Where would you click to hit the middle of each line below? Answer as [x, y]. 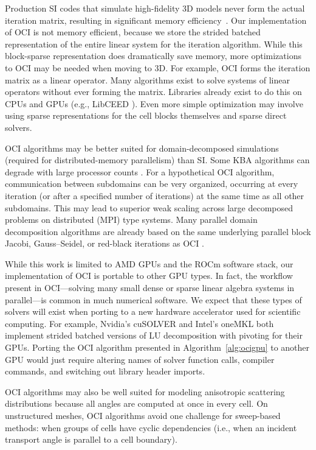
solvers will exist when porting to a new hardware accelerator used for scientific [153, 311]
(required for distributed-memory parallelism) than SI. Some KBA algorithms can [157, 160]
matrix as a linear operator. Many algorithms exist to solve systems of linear [147, 79]
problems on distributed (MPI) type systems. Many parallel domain [131, 220]
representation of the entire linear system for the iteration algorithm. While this [154, 44]
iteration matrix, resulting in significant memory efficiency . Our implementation [156, 20]
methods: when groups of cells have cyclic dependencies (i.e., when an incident [151, 427]
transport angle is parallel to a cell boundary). [91, 439]
